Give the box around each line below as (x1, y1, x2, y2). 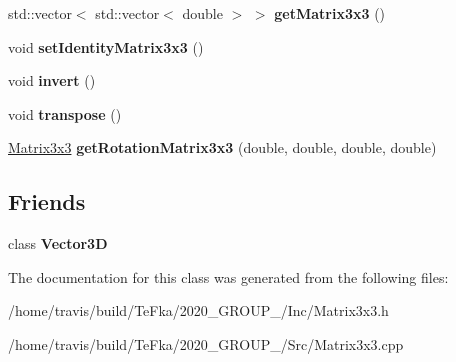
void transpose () (8, 103, 122, 124)
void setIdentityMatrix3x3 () (8, 36, 204, 57)
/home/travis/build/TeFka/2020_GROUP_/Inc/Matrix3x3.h (8, 300, 389, 321)
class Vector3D (8, 233, 108, 254)
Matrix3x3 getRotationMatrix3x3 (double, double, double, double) (8, 137, 437, 158)
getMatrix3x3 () (274, 3, 386, 23)
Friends (8, 186, 86, 217)
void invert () (8, 70, 96, 91)
